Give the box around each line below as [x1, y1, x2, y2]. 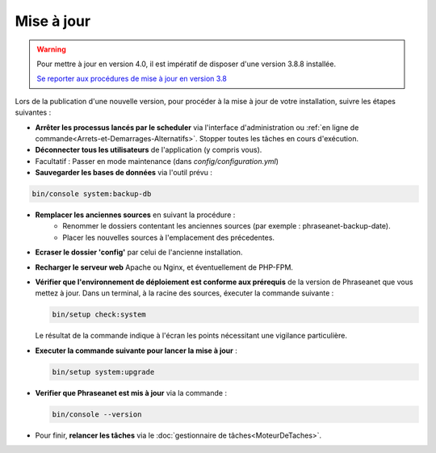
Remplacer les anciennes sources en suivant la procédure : [35, 210, 236, 220]
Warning [36, 44, 66, 54]
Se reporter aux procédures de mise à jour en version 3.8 [36, 73, 228, 84]
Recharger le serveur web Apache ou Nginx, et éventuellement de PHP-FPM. [35, 262, 294, 272]
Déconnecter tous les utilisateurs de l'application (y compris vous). [35, 145, 262, 155]
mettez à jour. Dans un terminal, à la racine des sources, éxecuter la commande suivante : [35, 288, 334, 298]
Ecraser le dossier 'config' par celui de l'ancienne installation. [35, 247, 243, 258]
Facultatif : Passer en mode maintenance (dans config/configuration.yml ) [35, 156, 279, 166]
